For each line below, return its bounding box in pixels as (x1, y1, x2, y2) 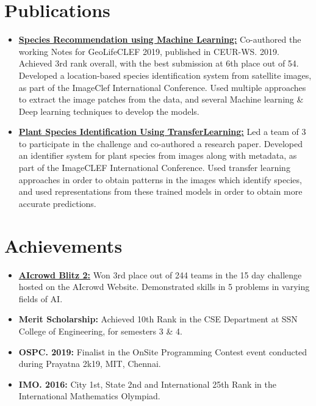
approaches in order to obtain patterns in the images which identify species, (18, 173, 302, 186)
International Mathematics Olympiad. (18, 390, 160, 402)
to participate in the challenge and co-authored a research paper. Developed (18, 137, 303, 150)
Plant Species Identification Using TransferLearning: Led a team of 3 (18, 125, 306, 138)
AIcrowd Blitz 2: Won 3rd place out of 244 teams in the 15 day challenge (18, 268, 302, 281)
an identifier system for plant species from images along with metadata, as (18, 149, 297, 162)
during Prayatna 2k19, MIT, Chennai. (18, 357, 161, 370)
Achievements (4, 233, 123, 258)
